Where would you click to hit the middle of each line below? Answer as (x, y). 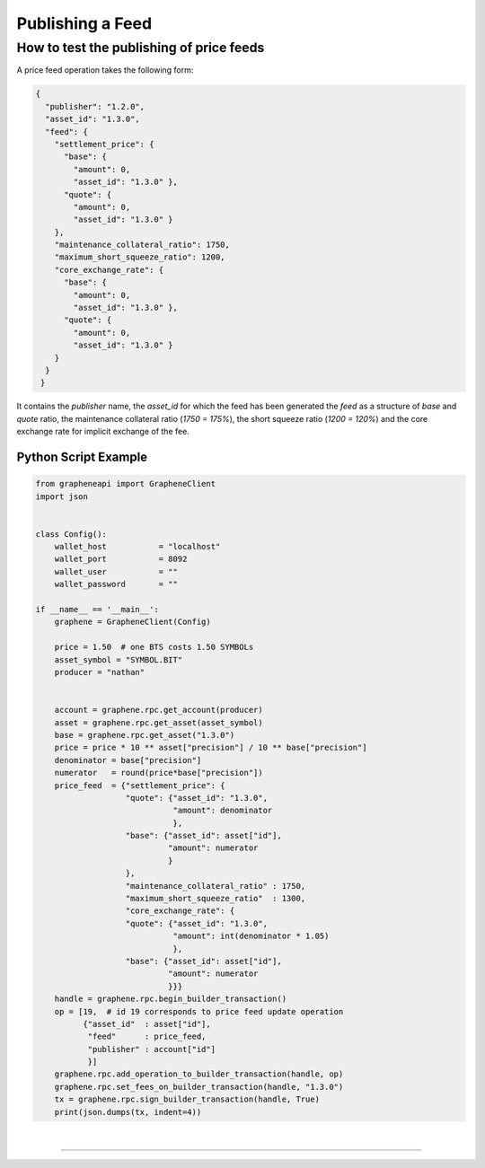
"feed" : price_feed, (147, 1036)
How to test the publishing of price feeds (141, 48)
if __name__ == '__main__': (97, 610)
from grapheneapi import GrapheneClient (125, 484)
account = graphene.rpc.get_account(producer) (159, 710)
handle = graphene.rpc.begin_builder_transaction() (171, 999)
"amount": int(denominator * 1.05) (251, 936)
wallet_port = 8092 (121, 559)
